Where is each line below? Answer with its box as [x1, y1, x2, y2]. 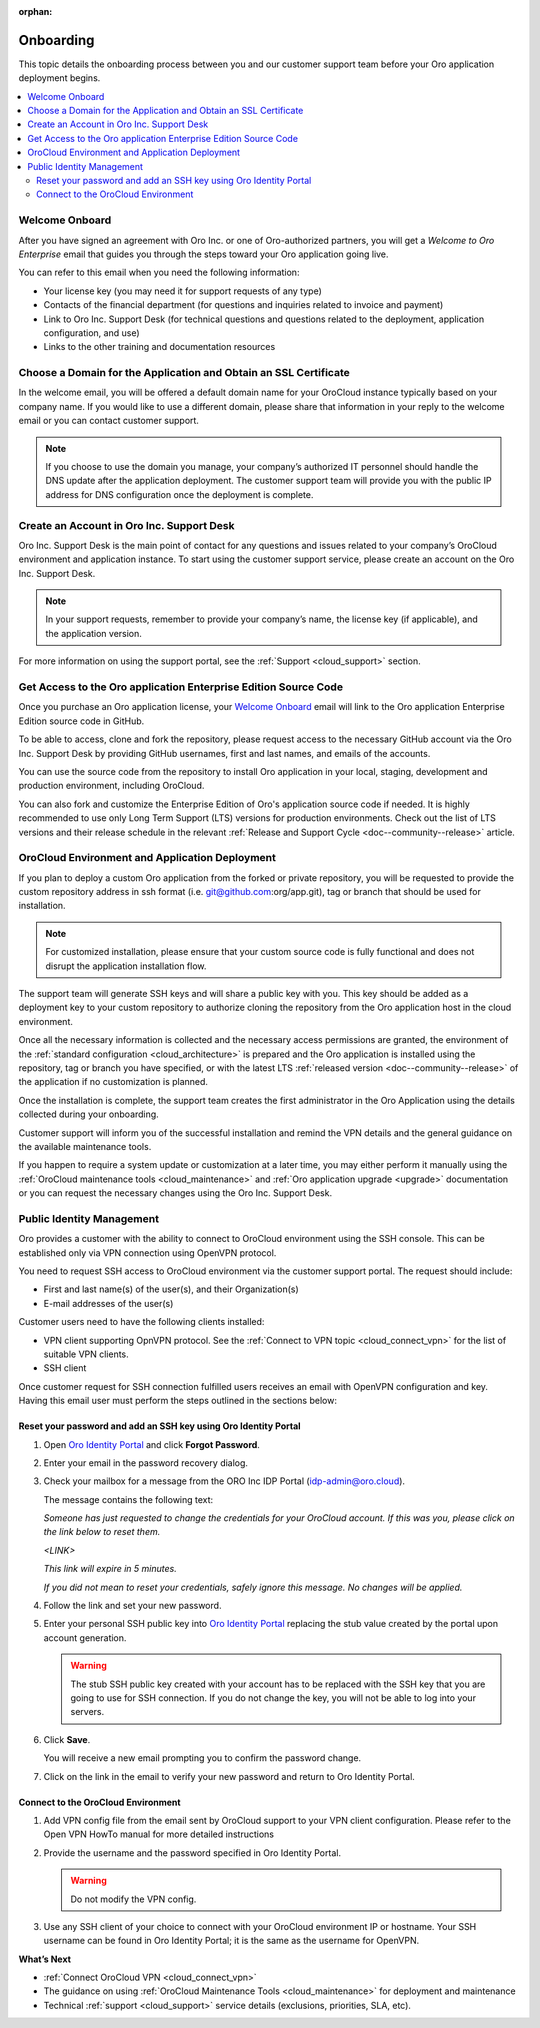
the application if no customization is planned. [18, 1076, 209, 1088]
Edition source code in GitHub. [18, 715, 145, 727]
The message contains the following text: [43, 1493, 214, 1505]
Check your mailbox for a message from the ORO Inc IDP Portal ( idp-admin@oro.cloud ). [43, 1475, 405, 1487]
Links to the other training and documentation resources [43, 341, 276, 353]
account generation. [43, 1631, 127, 1644]
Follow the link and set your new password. [43, 1600, 222, 1612]
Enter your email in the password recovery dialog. [43, 1456, 249, 1469]
